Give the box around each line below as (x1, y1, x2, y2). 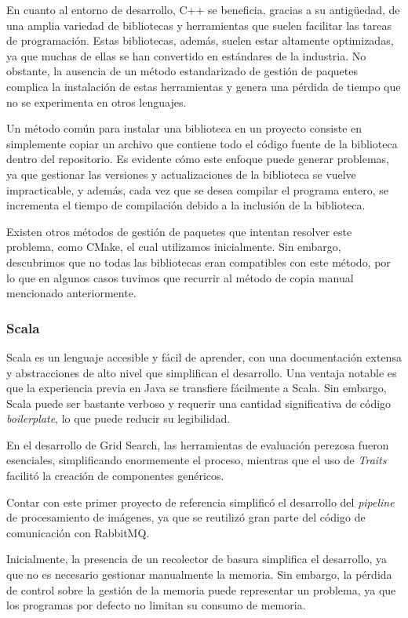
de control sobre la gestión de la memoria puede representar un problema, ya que (6, 581, 396, 598)
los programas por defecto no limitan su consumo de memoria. (6, 597, 306, 613)
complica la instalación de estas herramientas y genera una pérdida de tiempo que (6, 78, 401, 94)
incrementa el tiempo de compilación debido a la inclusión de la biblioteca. (6, 197, 366, 213)
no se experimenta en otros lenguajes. (6, 93, 187, 110)
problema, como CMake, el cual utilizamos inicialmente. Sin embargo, (6, 238, 341, 255)
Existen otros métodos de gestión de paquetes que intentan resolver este (6, 223, 352, 239)
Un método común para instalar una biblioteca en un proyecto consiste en (6, 120, 362, 136)
